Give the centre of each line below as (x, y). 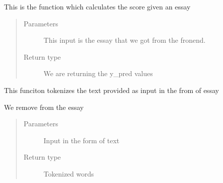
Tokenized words (69, 173)
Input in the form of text (81, 140)
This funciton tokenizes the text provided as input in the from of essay (111, 90)
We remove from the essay (44, 107)
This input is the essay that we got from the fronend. (124, 40)
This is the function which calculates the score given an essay (97, 6)
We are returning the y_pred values (98, 73)
